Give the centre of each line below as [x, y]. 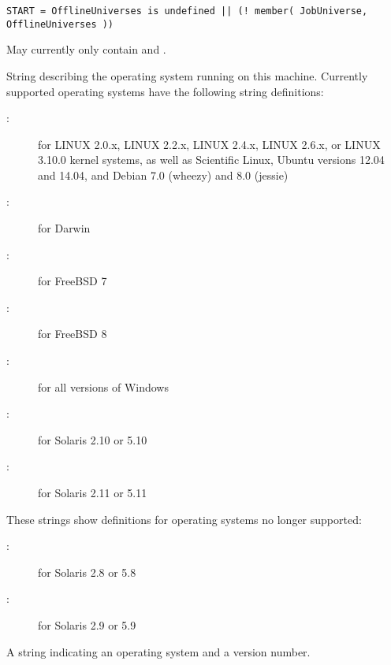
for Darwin [64, 228]
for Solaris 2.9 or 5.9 [87, 624]
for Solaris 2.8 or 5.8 [87, 572]
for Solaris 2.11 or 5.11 [93, 492]
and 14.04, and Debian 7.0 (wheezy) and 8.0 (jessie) [163, 175]
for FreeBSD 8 [73, 334]
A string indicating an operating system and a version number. [158, 651]
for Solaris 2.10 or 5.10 [93, 439]
